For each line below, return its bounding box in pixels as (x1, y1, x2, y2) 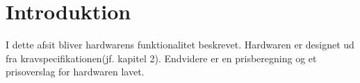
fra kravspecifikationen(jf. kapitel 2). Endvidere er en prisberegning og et (6, 50, 317, 65)
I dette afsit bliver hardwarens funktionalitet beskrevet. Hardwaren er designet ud (6, 37, 354, 52)
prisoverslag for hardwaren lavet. (6, 64, 145, 79)
